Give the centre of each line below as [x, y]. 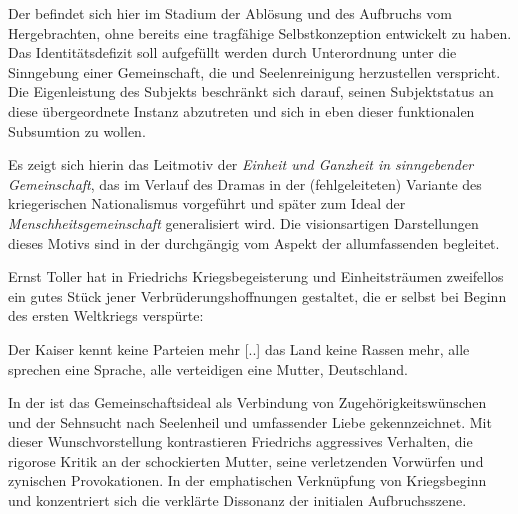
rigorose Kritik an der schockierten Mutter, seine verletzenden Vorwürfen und [246, 460]
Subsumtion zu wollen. [77, 130]
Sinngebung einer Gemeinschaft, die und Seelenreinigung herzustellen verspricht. [254, 71]
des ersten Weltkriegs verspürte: [106, 315]
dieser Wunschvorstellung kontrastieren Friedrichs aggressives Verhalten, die [240, 441]
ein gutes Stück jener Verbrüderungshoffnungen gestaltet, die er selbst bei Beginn [257, 295]
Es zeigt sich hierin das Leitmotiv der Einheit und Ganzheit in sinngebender [241, 164]
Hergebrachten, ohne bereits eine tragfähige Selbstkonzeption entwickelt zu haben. [260, 32]
